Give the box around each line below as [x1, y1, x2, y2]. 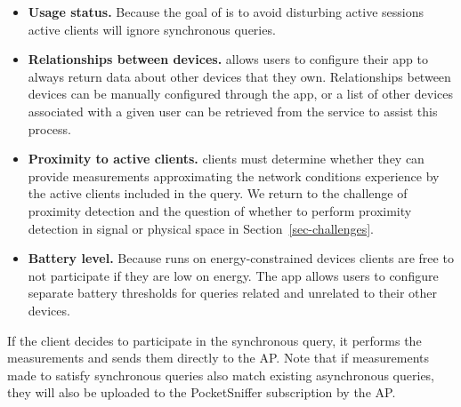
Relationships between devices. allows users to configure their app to [28, 50, 428, 68]
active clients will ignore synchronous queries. [28, 20, 276, 38]
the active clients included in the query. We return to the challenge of [28, 184, 408, 203]
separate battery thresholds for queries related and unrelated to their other [28, 283, 437, 302]
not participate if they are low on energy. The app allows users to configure [28, 266, 439, 284]
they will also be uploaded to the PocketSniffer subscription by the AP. [7, 383, 396, 402]
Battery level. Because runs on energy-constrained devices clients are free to [28, 249, 454, 267]
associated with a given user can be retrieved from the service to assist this [28, 101, 438, 120]
